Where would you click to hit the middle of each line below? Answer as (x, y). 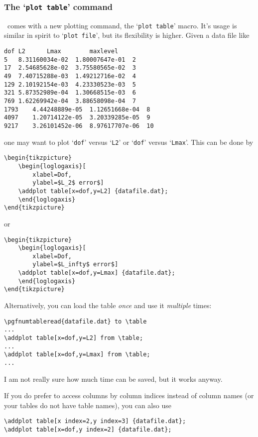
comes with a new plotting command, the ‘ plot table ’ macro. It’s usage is (122, 25)
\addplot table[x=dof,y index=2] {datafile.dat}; (88, 430)
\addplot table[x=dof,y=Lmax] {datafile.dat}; (97, 273)
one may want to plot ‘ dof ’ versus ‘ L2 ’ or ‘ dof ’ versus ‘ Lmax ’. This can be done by (129, 142)
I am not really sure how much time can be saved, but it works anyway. (113, 379)
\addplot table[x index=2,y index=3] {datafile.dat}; (95, 421)
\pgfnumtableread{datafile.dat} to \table (75, 321)
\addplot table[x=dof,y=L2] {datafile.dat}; (93, 191)
